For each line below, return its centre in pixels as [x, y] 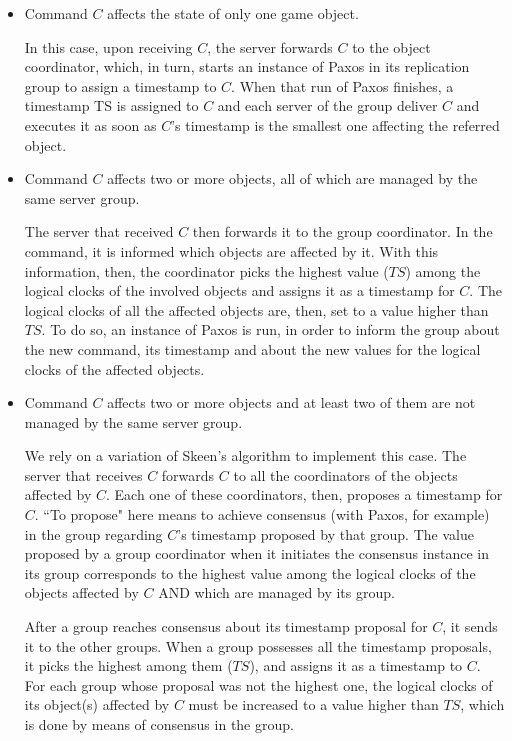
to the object [391, 46]
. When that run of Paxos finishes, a [342, 85]
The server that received [99, 231]
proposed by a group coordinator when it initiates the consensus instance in [256, 553]
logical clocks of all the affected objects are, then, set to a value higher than [256, 309]
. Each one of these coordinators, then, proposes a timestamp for [304, 494]
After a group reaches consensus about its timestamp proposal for [226, 626]
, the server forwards [270, 46]
